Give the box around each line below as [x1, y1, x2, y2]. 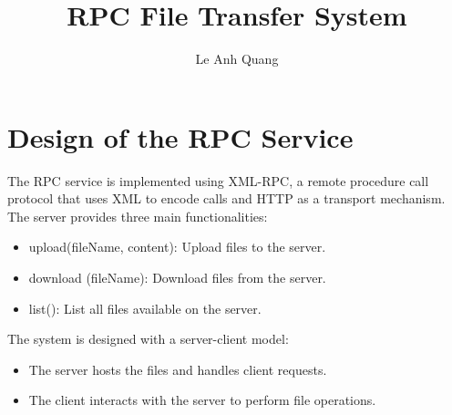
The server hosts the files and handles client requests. [28, 359, 327, 379]
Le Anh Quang [195, 49, 279, 68]
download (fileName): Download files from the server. [28, 268, 326, 287]
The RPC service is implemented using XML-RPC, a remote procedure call [7, 171, 429, 190]
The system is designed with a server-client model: [7, 329, 289, 348]
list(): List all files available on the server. [28, 298, 262, 317]
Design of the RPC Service [7, 118, 354, 155]
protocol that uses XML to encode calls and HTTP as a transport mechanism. [7, 189, 446, 208]
